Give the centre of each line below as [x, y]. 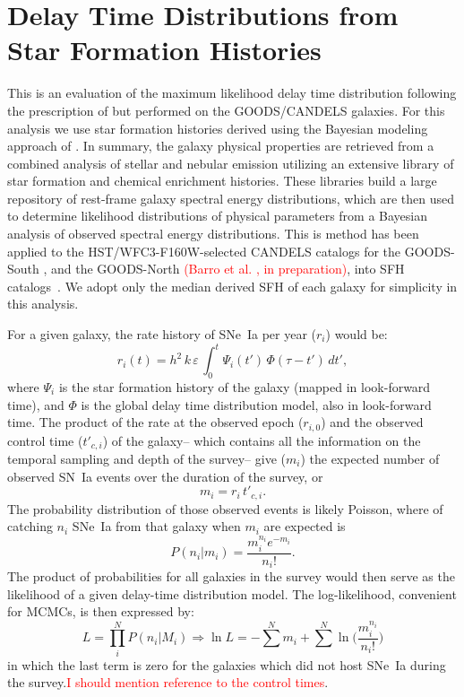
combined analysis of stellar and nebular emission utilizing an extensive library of [231, 163]
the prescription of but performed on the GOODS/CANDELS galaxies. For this [226, 110]
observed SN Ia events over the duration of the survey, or [165, 476]
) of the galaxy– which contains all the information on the [262, 440]
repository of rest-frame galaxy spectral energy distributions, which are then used [231, 198]
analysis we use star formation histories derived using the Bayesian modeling [218, 128]
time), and [36, 404]
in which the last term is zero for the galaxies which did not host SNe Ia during [227, 664]
